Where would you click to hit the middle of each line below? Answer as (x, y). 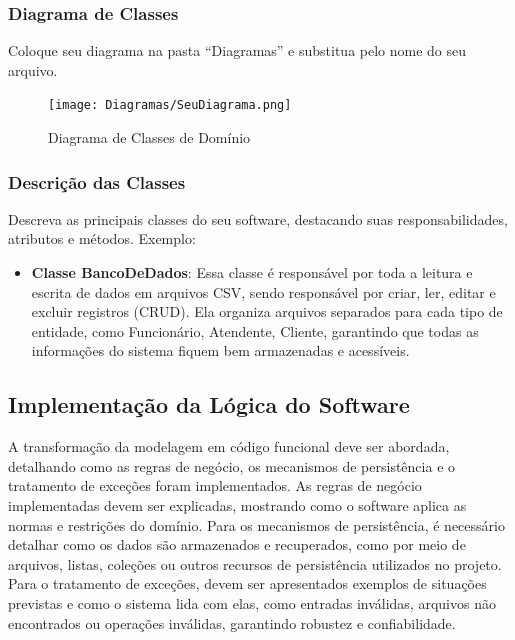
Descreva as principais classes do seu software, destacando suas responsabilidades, (258, 218)
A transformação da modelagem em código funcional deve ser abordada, (229, 446)
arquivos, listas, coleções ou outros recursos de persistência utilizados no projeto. (255, 563)
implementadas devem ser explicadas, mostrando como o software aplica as (237, 505)
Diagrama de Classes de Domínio (149, 137)
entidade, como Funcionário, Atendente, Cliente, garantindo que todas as (255, 330)
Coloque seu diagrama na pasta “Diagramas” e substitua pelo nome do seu (237, 50)
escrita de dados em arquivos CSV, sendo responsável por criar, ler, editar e (263, 291)
